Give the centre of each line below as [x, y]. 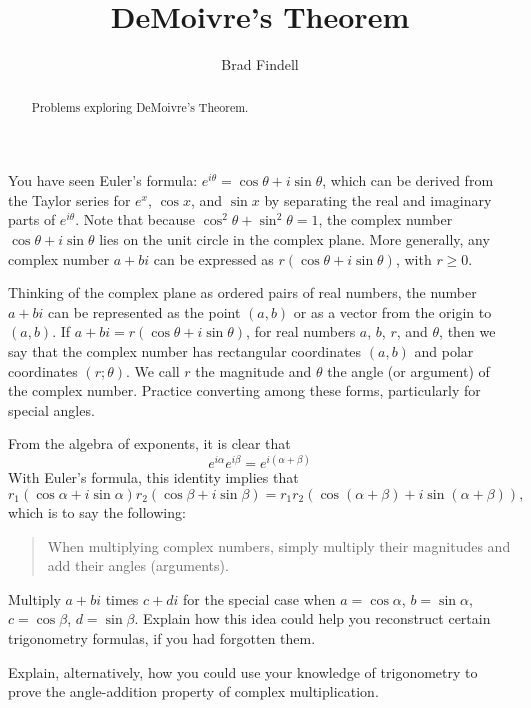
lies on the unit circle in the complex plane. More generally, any [294, 238]
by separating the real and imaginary [378, 199]
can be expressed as [213, 258]
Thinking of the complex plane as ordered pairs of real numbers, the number [242, 292]
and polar [444, 350]
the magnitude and [253, 370]
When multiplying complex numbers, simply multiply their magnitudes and [279, 545]
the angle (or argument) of [408, 370]
